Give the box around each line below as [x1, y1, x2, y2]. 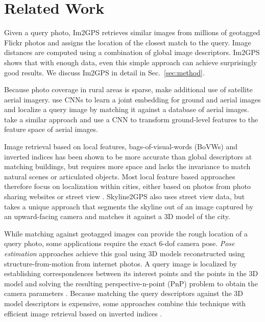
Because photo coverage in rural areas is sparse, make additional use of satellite [4, 84, 253, 95]
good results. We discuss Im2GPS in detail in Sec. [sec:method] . [4, 67, 205, 77]
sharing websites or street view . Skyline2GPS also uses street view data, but [4, 191, 245, 202]
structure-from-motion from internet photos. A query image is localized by [4, 258, 237, 269]
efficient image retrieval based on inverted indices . [4, 308, 162, 318]
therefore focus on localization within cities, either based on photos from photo [4, 181, 251, 192]
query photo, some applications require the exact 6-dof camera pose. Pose [4, 238, 235, 249]
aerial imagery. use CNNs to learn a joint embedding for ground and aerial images [4, 94, 261, 104]
